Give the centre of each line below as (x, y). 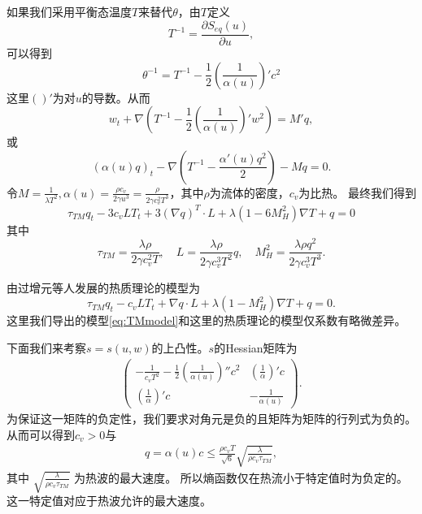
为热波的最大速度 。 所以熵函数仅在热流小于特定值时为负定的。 (241, 477)
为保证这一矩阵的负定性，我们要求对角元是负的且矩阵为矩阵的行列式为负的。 (211, 418)
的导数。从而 (116, 97)
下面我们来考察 (46, 347)
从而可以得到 (41, 434)
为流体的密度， (249, 192)
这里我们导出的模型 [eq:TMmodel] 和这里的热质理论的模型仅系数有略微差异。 (207, 320)
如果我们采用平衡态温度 (69, 11)
